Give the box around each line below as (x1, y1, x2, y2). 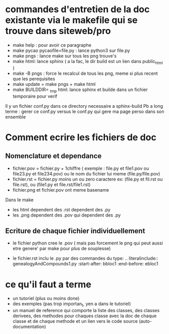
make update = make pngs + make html (12, 81, 96, 87)
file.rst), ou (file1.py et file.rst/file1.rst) (12, 181, 91, 188)
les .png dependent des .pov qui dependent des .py (12, 212, 121, 218)
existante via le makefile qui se (5, 14, 138, 26)
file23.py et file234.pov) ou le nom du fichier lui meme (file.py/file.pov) (12, 170, 160, 176)
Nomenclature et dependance (5, 151, 102, 161)
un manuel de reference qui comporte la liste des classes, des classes (12, 308, 160, 314)
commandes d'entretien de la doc (5, 4, 150, 15)
